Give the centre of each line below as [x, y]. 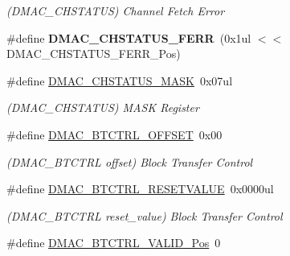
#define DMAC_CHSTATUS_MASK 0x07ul [120, 80]
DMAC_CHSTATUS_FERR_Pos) [94, 54]
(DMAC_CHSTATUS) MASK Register [103, 107]
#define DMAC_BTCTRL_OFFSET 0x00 [114, 134]
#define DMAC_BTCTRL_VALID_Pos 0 [114, 243]
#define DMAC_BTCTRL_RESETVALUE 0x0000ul [140, 189]
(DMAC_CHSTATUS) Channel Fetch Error [116, 10]
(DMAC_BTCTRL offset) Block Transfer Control [130, 161]
